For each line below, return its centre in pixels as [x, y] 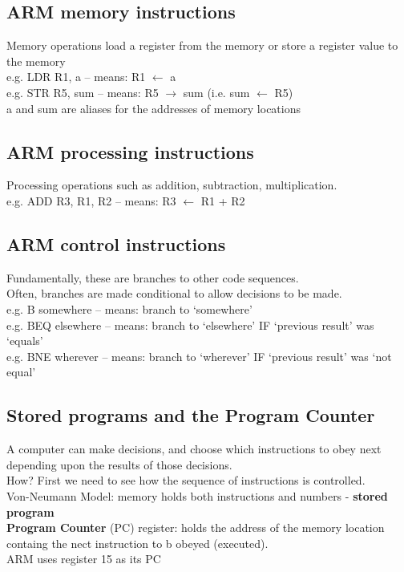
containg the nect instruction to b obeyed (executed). [137, 543]
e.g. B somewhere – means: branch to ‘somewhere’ [129, 308]
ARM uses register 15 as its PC [84, 559]
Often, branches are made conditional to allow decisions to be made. [174, 293]
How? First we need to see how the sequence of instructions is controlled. [186, 480]
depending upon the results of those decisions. [119, 464]
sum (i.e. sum [216, 92]
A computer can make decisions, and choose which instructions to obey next [194, 449]
